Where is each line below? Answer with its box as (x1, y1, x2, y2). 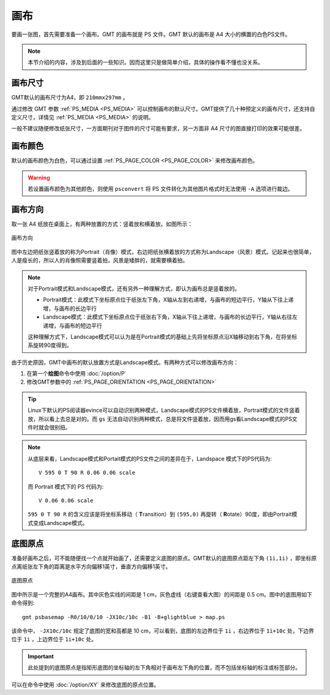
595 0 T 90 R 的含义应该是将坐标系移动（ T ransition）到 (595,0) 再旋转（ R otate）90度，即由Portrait (28, 511, 292, 518)
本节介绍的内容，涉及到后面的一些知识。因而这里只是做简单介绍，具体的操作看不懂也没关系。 (28, 59, 263, 66)
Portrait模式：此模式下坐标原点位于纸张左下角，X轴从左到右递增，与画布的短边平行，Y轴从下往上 (43, 296, 288, 303)
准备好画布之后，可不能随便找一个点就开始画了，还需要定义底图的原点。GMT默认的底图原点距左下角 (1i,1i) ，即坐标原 (11, 554, 317, 562)
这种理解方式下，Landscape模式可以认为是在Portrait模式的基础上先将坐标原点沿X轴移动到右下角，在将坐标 (28, 333, 298, 340)
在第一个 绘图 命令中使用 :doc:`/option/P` (26, 370, 127, 377)
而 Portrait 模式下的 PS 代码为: (28, 483, 104, 490)
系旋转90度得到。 (28, 341, 73, 349)
